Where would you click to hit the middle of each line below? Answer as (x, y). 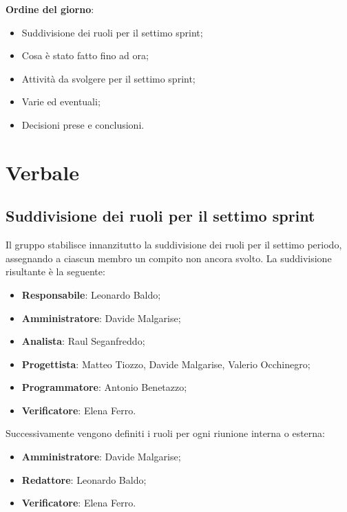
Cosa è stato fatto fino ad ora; (85, 55)
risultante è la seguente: (55, 271)
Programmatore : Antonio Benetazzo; (104, 387)
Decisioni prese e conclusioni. (83, 124)
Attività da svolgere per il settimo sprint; (108, 78)
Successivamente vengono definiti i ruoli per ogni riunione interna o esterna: (166, 433)
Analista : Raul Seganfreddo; (83, 341)
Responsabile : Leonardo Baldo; (91, 294)
